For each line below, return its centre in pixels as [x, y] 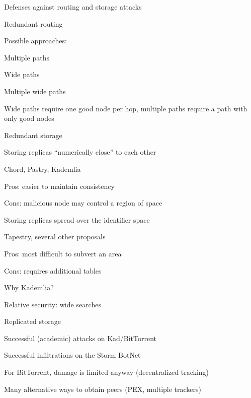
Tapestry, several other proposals [55, 237]
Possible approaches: [35, 41]
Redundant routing [33, 23]
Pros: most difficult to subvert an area [63, 253]
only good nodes [29, 118]
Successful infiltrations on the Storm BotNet [72, 355]
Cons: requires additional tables [53, 270]
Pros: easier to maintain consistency [59, 186]
